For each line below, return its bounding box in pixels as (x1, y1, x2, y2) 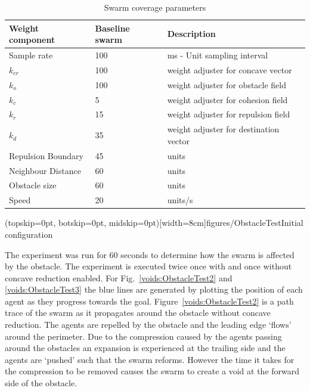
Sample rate (9, 49, 53, 61)
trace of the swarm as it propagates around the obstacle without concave (5, 306, 271, 319)
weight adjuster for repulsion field (167, 108, 290, 120)
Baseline (95, 21, 130, 34)
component (9, 33, 55, 46)
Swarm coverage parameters (104, 1, 206, 13)
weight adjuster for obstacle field (167, 78, 287, 91)
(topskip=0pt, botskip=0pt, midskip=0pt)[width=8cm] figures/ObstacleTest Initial (5, 216, 303, 229)
